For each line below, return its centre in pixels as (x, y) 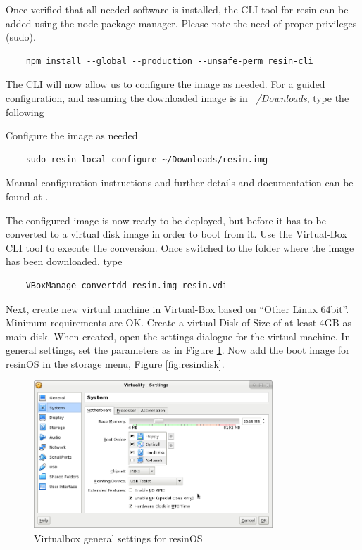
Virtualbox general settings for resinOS (118, 538)
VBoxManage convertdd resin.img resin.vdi (126, 285)
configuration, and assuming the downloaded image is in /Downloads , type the (177, 97)
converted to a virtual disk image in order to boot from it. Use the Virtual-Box (176, 234)
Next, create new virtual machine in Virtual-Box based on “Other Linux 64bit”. (177, 308)
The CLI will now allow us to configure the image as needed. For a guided (166, 84)
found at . (27, 196)
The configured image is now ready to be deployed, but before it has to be (166, 220)
